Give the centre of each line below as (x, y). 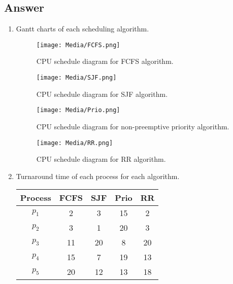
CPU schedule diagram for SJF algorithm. (102, 94)
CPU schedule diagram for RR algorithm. (101, 159)
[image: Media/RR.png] (75, 143)
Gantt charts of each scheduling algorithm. (82, 29)
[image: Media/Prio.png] (78, 110)
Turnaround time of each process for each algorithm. (98, 176)
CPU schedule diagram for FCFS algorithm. (105, 61)
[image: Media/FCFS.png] (78, 45)
